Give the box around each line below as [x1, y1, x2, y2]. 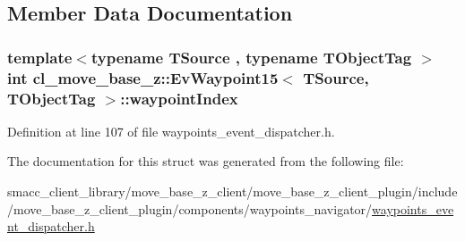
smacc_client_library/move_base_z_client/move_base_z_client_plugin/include [7, 182, 458, 201]
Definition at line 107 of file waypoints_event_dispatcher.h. [7, 121, 335, 140]
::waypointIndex [120, 87, 238, 109]
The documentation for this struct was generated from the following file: [7, 152, 404, 170]
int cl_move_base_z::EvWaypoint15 [7, 66, 279, 88]
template [7, 46, 73, 68]
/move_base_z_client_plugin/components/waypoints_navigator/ [7, 199, 373, 218]
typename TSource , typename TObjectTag [90, 46, 412, 68]
